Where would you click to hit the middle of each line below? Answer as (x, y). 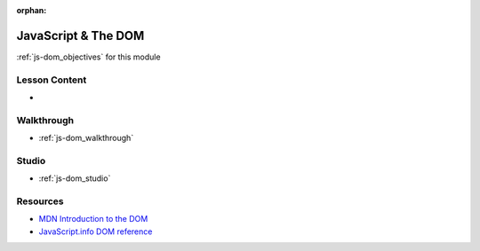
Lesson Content (52, 80)
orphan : (32, 10)
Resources (40, 201)
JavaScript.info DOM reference (96, 231)
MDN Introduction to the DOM (93, 219)
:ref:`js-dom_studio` (75, 178)
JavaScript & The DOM (80, 35)
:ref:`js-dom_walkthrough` (86, 138)
